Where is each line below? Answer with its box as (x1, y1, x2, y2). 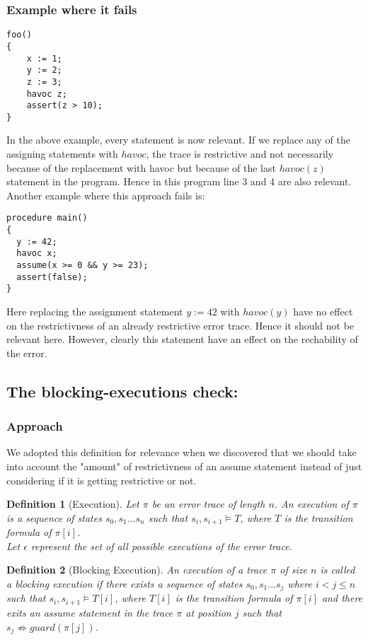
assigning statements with (6, 146, 118, 161)
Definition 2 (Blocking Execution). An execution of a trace (6, 562, 268, 577)
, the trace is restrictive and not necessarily (146, 146, 334, 161)
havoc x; (16, 248, 57, 259)
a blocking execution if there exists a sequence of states (6, 576, 243, 591)
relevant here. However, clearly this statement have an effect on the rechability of (6, 332, 358, 347)
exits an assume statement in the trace (6, 605, 173, 619)
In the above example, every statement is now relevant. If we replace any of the (6, 132, 350, 147)
